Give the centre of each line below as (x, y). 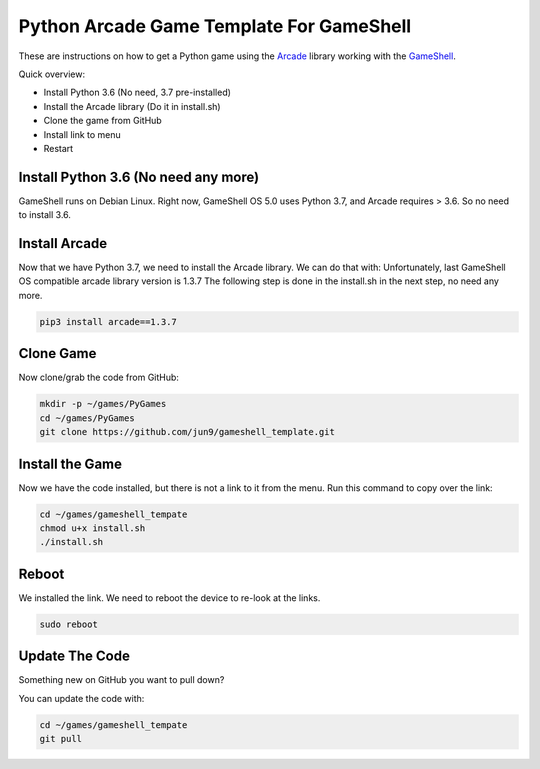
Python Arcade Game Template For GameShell (215, 26)
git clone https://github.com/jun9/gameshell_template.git (187, 432)
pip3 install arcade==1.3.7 (108, 321)
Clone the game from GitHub (102, 121)
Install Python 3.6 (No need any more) (139, 176)
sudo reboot (69, 624)
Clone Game (57, 353)
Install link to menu (82, 134)
